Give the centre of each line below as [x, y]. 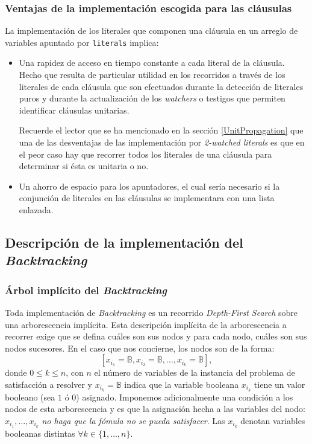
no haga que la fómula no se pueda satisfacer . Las [133, 420]
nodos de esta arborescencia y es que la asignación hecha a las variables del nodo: [155, 409]
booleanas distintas [40, 433]
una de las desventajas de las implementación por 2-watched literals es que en [162, 142]
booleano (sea [30, 397]
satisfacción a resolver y [48, 384]
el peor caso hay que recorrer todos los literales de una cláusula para [145, 154]
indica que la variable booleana [182, 384]
